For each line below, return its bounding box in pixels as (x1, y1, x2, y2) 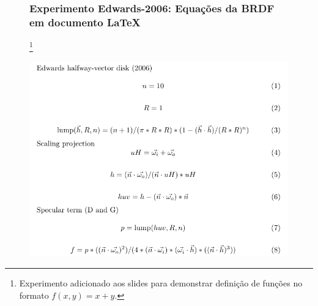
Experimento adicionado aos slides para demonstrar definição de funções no (19, 276, 303, 289)
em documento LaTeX (29, 14, 141, 29)
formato (19, 288, 49, 301)
